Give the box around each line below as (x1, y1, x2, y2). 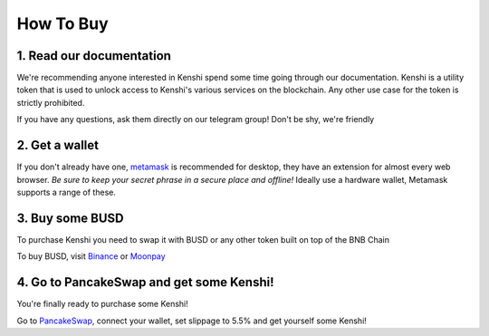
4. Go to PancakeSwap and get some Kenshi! (16, 274, 275, 290)
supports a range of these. (16, 187, 117, 197)
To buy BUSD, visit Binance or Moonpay (16, 251, 167, 262)
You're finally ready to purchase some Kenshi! (16, 299, 189, 310)
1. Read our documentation (16, 48, 172, 63)
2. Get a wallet (16, 138, 100, 153)
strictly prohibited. (16, 97, 85, 108)
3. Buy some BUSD (16, 210, 124, 226)
